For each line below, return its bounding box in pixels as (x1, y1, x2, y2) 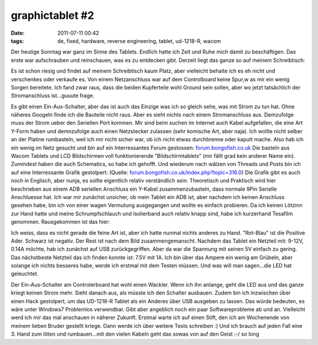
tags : (11, 37, 24, 44)
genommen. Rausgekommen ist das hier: (11, 218, 110, 225)
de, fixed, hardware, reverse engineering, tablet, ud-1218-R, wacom (57, 37, 221, 44)
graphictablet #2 (11, 9, 94, 22)
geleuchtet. (11, 270, 39, 277)
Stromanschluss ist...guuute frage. (11, 92, 94, 99)
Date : (11, 29, 25, 37)
